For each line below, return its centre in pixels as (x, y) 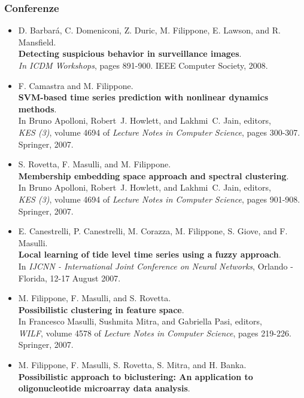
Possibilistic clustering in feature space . (101, 309)
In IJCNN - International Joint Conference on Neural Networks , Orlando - (156, 266)
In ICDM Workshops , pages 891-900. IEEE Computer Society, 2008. (143, 65)
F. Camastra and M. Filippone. (76, 85)
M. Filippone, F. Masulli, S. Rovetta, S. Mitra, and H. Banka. (132, 365)
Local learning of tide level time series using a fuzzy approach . (150, 254)
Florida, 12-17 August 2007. (69, 278)
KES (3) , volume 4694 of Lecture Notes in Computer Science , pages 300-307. (159, 132)
